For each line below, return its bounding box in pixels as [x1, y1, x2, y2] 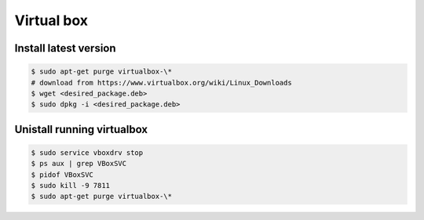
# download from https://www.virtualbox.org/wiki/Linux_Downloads [31, 78, 292, 87]
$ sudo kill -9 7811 [31, 181, 110, 190]
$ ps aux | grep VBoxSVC [31, 159, 127, 168]
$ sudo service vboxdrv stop [31, 148, 144, 157]
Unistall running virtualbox [14, 122, 148, 136]
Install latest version [14, 41, 117, 55]
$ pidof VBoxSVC [31, 170, 94, 179]
